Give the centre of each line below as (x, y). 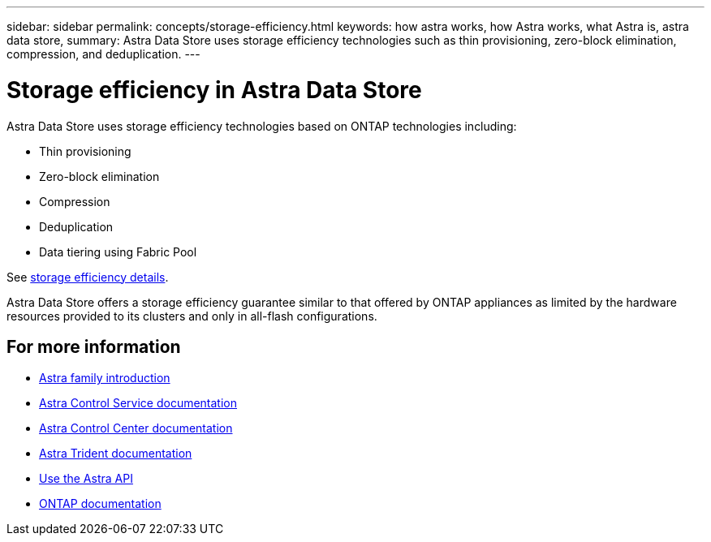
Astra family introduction (105, 378)
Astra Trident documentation (116, 454)
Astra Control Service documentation (138, 403)
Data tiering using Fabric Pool (118, 252)
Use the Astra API (86, 479)
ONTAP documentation (100, 504)
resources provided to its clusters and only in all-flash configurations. (192, 316)
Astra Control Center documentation (136, 428)
